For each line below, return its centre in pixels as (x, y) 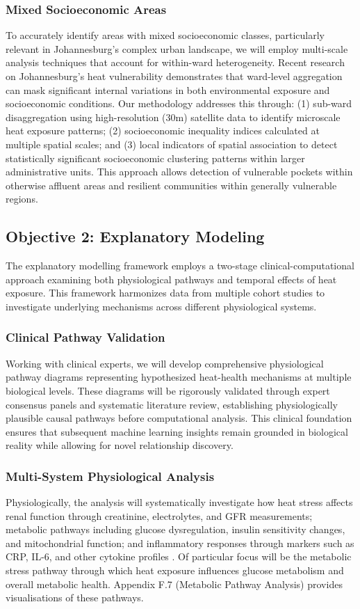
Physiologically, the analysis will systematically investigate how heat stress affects (179, 502)
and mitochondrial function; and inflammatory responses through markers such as (180, 543)
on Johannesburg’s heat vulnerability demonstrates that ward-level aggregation (174, 76)
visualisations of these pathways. (75, 598)
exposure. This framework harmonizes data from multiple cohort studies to (165, 293)
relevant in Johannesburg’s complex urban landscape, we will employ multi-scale (177, 48)
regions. (22, 199)
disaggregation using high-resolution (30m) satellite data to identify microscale (173, 117)
